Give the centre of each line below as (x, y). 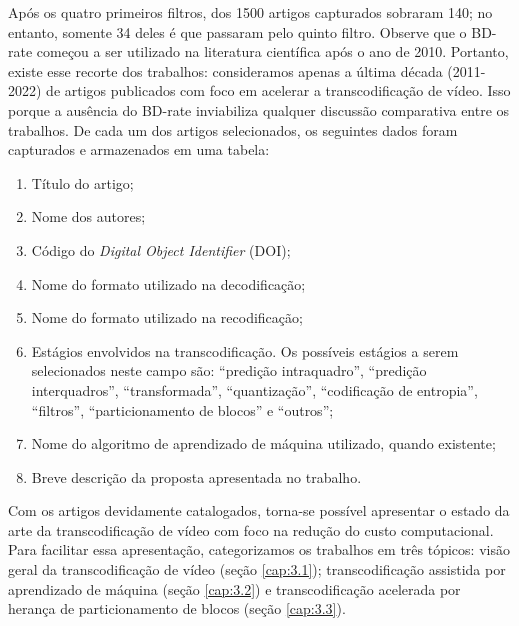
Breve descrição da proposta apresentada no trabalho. (196, 476)
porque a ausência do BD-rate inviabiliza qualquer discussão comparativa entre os (259, 109)
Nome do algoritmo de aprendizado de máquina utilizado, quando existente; (263, 443)
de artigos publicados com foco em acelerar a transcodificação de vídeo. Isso (278, 90)
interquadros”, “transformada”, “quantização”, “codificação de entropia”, (254, 389)
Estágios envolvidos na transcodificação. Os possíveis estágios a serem (245, 350)
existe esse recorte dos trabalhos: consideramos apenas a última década (225, 70)
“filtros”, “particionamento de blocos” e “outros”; (182, 409)
